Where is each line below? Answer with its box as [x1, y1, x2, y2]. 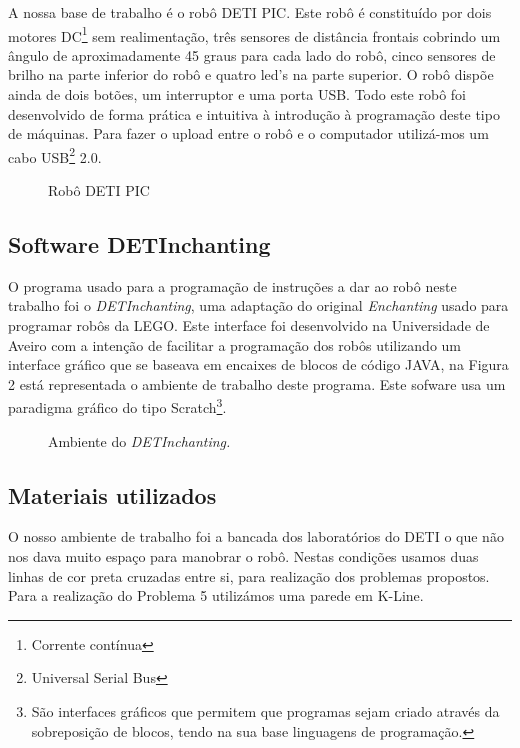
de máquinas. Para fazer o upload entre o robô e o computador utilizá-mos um [8, 123, 489, 144]
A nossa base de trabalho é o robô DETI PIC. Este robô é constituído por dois [8, 2, 492, 22]
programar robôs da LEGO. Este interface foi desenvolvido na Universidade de [8, 315, 490, 336]
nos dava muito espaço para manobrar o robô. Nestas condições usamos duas [8, 546, 479, 567]
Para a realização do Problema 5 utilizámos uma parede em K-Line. [8, 585, 424, 606]
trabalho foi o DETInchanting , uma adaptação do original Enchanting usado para [8, 295, 509, 316]
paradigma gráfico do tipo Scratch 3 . [8, 394, 227, 418]
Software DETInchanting [8, 229, 271, 260]
